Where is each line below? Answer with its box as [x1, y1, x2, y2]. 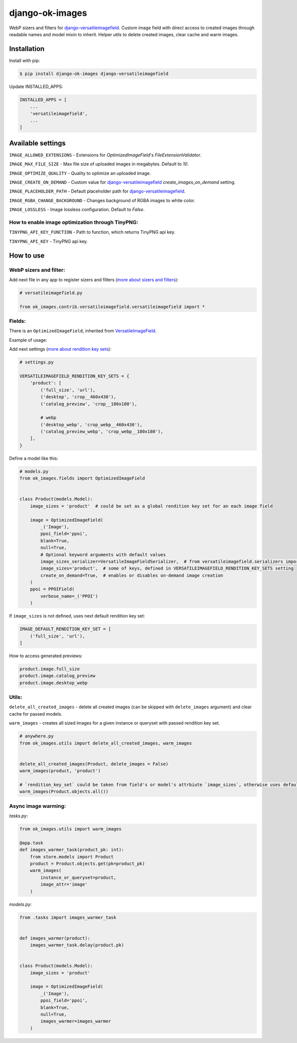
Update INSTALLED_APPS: [9, 83, 63, 89]
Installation [9, 45, 45, 53]
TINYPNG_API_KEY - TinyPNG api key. [9, 238, 88, 244]
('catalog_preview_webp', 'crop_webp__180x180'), [40, 429, 163, 434]
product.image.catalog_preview [19, 673, 96, 678]
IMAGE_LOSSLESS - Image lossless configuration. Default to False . [9, 207, 145, 212]
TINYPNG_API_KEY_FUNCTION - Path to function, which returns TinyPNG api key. [9, 229, 176, 235]
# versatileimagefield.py [19, 290, 83, 296]
